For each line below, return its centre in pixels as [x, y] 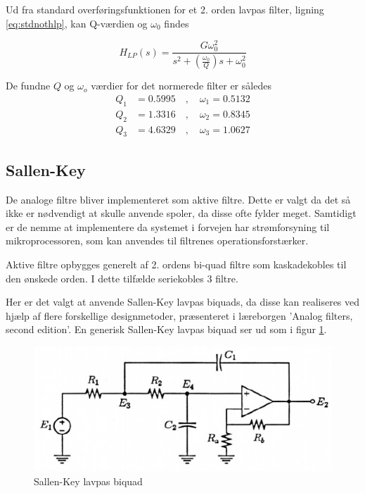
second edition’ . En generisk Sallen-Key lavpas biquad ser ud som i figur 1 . [166, 329]
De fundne [28, 86]
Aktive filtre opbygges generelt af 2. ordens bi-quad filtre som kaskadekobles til [176, 264]
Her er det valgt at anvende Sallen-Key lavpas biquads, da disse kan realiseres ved [183, 302]
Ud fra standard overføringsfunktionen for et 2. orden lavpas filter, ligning [165, 9]
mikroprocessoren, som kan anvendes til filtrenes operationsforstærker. [157, 241]
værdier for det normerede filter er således [181, 86]
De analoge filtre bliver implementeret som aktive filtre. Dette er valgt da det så [178, 199]
